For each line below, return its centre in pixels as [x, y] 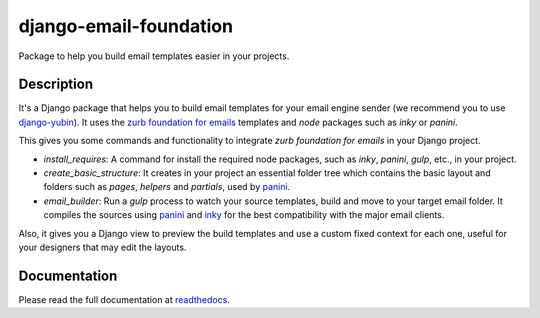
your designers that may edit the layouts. [102, 247]
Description [56, 84]
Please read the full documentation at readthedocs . [124, 299]
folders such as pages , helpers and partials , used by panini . [167, 187]
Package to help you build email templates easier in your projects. [154, 56]
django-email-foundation [126, 26]
